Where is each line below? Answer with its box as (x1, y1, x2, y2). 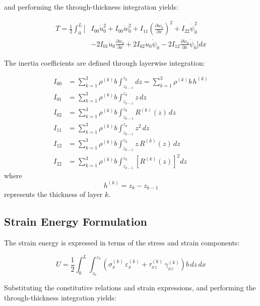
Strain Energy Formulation (4, 214, 147, 229)
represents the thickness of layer (4, 189, 103, 199)
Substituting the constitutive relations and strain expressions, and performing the (4, 282, 256, 293)
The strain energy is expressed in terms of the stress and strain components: (4, 237, 240, 247)
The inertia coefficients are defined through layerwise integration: (4, 57, 205, 68)
